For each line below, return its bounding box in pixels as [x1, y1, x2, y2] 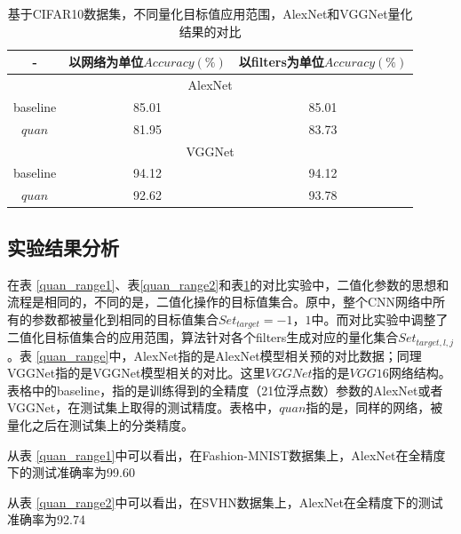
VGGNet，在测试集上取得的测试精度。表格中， [7, 398, 280, 417]
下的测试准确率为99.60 [7, 463, 135, 482]
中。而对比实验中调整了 [311, 309, 449, 328]
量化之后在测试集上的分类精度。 [7, 416, 194, 434]
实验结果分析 [7, 233, 119, 260]
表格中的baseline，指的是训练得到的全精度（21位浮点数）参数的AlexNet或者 [7, 380, 443, 399]
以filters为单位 [238, 52, 324, 71]
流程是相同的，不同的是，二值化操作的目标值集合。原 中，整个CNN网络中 [7, 292, 433, 311]
